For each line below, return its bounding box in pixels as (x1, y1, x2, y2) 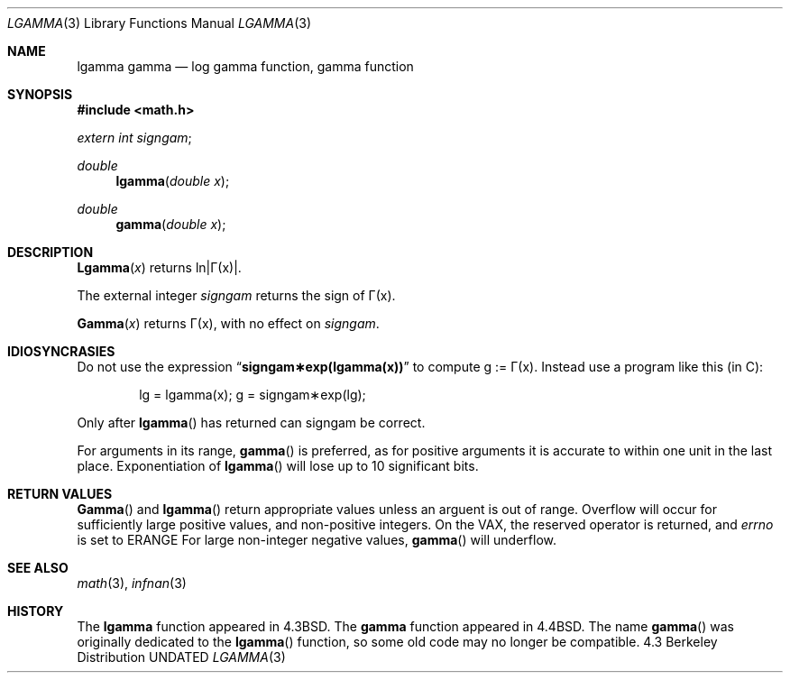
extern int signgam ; (77, 130, 192, 145)
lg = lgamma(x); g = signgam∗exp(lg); (139, 387, 366, 402)
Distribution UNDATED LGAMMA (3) (77, 649, 286, 665)
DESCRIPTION (7, 244, 94, 260)
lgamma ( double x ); (115, 173, 230, 188)
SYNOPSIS (7, 87, 73, 102)
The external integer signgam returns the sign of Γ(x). (77, 288, 396, 303)
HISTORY (7, 603, 64, 619)
